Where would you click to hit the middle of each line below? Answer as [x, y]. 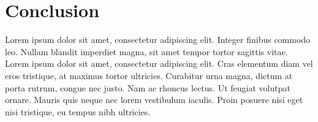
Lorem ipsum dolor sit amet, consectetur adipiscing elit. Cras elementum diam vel [159, 63]
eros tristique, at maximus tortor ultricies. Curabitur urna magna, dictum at [149, 75]
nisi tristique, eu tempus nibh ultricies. [78, 111]
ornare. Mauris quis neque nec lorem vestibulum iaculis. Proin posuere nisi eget [154, 100]
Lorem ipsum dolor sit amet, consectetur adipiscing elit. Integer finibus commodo [158, 40]
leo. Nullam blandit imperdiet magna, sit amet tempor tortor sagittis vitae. [146, 51]
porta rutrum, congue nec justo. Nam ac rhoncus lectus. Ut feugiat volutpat [148, 87]
